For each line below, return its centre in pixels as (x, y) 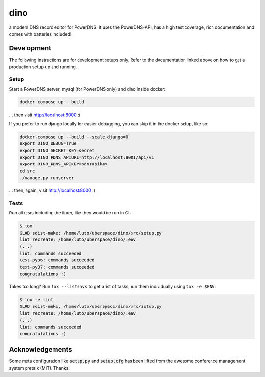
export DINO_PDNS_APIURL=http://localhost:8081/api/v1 (87, 157)
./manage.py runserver (47, 178)
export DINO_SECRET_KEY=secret (57, 150)
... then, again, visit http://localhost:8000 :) (52, 190)
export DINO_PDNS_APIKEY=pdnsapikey (64, 164)
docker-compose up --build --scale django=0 (74, 137)
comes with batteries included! (40, 34)
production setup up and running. (43, 67)
